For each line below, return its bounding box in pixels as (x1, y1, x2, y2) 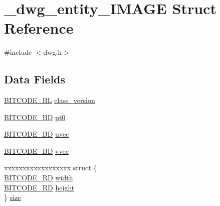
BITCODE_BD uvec (4, 129, 69, 139)
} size (4, 192, 21, 202)
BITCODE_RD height (4, 182, 75, 192)
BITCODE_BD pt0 (4, 112, 66, 122)
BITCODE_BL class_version (4, 95, 95, 106)
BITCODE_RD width (4, 172, 73, 183)
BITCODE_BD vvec (4, 145, 69, 156)
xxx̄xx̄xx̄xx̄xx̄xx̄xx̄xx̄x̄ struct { (4, 162, 97, 173)
